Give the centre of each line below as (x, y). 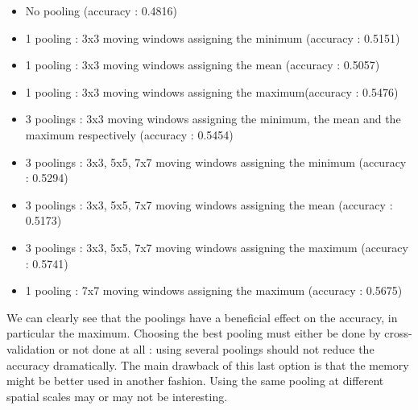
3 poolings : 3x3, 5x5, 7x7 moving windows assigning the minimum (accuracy (216, 162)
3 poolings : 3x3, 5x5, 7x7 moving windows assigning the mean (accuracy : (209, 204)
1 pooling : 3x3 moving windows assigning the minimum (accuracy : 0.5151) (213, 37)
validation (31, 348)
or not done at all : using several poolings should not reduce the (216, 348)
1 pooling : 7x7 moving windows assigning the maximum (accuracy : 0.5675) (214, 290)
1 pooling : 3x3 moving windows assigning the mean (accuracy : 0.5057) (203, 65)
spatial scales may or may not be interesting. (117, 396)
